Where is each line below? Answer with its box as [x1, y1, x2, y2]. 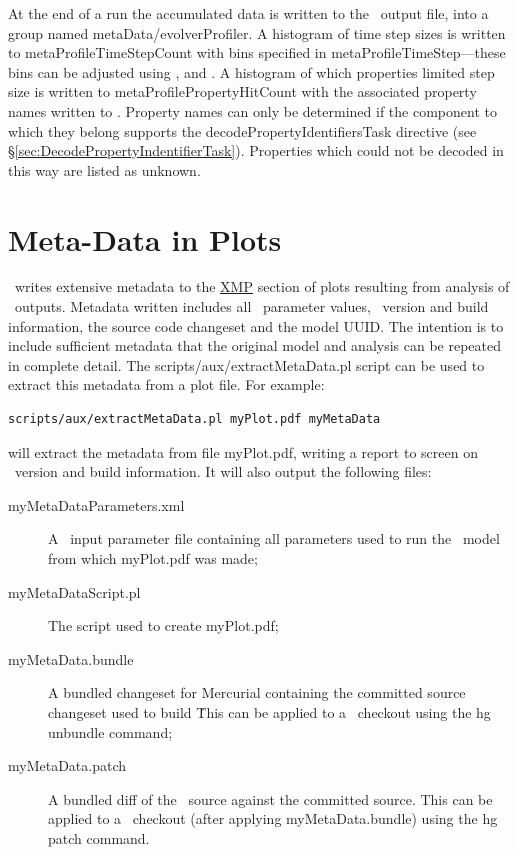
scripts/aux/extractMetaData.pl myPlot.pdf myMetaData [8, 412, 381, 427]
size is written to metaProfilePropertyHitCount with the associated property [8, 81, 477, 102]
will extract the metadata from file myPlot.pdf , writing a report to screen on [8, 441, 478, 462]
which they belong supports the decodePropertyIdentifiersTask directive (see [8, 120, 477, 141]
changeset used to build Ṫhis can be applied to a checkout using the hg [48, 701, 491, 722]
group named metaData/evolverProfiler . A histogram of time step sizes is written [8, 22, 506, 43]
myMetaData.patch [8, 755, 127, 776]
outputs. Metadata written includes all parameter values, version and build [14, 296, 489, 317]
